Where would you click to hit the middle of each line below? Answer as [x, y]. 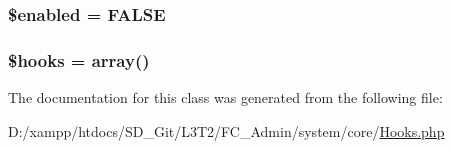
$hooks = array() [79, 59]
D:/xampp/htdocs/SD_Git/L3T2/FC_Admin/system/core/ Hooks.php [226, 130]
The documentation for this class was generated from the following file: [225, 97]
